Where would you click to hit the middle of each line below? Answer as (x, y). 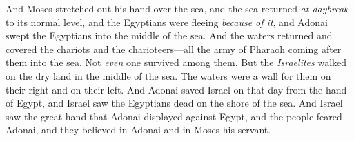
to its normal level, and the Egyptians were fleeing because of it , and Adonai (167, 22)
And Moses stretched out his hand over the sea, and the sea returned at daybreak (177, 8)
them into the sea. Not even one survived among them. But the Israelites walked (176, 62)
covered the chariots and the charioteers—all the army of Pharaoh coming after (174, 48)
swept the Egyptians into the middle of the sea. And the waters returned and (169, 35)
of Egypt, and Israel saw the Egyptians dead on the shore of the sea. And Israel (174, 103)
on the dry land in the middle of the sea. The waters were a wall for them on (168, 75)
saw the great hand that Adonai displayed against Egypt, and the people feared (174, 116)
